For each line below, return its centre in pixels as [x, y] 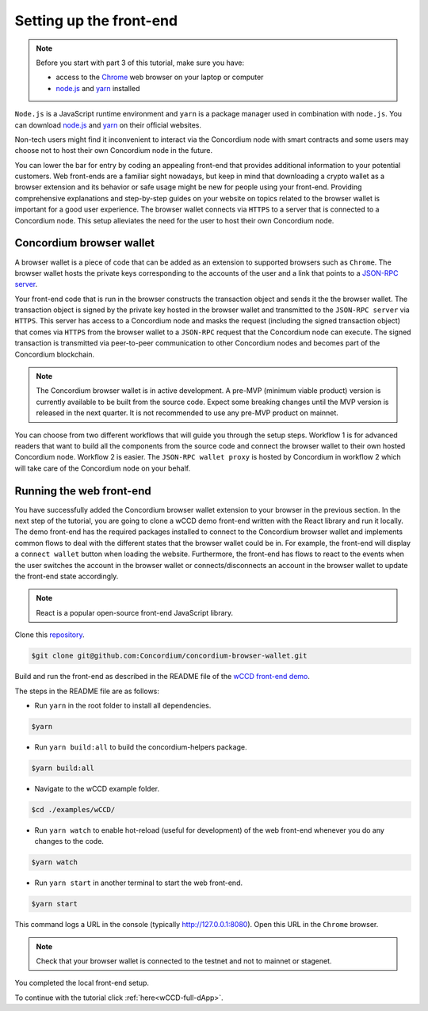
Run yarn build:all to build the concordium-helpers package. [141, 747]
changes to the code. [69, 841]
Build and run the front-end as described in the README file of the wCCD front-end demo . [162, 677]
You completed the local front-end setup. [82, 983]
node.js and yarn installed [98, 88]
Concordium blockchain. [55, 354]
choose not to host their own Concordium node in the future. [114, 151]
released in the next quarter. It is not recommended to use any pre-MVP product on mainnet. [187, 413]
